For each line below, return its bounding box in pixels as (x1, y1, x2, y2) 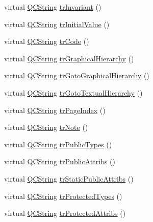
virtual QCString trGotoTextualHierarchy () (4, 87, 143, 98)
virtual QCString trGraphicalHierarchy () (4, 53, 134, 63)
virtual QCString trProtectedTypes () (4, 190, 122, 201)
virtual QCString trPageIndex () (4, 104, 106, 115)
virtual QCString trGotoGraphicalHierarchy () (4, 70, 149, 81)
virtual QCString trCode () (4, 36, 89, 47)
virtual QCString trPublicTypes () (4, 139, 112, 149)
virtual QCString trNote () (4, 122, 88, 132)
